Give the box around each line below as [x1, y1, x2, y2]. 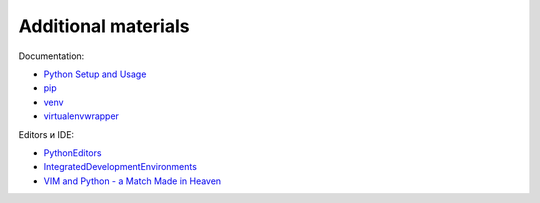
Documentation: [18, 50, 85, 62]
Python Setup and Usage [43, 68, 147, 80]
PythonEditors [43, 146, 102, 159]
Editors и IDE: [18, 128, 75, 140]
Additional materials [18, 15, 190, 37]
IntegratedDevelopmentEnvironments [43, 161, 197, 173]
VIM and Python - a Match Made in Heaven [43, 175, 222, 187]
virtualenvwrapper [43, 110, 120, 122]
